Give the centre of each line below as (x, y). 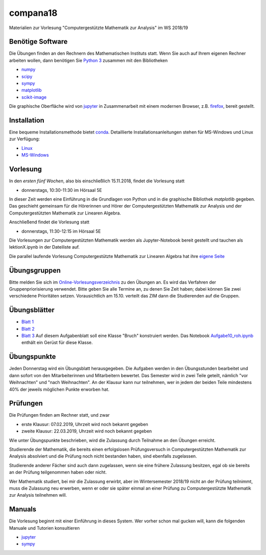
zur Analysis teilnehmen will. (38, 495)
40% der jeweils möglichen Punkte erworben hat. (59, 389)
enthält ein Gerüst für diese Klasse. (57, 342)
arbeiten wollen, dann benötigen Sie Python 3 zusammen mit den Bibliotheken (88, 60)
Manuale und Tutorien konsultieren (44, 528)
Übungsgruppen (35, 270)
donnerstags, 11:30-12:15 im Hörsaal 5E (61, 231)
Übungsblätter (32, 310)
